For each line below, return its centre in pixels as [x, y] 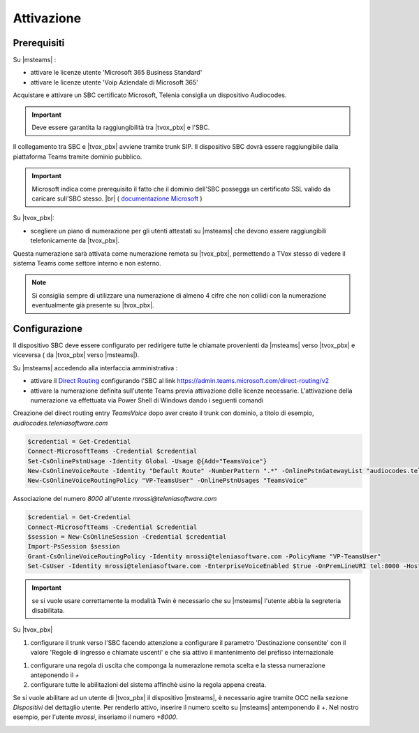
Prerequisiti [39, 43]
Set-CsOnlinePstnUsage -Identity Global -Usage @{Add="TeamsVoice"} [147, 461]
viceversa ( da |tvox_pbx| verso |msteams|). [76, 355]
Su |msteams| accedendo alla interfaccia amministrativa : [95, 368]
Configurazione [48, 328]
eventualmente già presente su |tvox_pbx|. [93, 305]
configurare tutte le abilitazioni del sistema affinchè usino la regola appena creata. [148, 685]
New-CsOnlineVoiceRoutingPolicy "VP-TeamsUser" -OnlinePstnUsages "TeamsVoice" [168, 481]
